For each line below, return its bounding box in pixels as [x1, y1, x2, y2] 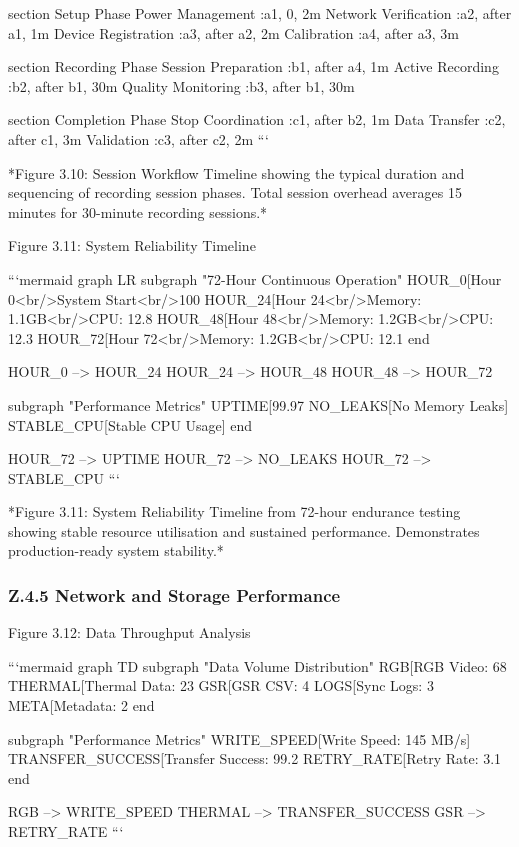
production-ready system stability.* [8, 540, 224, 561]
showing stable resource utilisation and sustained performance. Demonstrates [8, 520, 480, 541]
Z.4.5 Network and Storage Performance [8, 582, 341, 607]
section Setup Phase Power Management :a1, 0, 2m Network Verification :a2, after [8, 3, 512, 23]
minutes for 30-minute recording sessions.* [8, 201, 268, 222]
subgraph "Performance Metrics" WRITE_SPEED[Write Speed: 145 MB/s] [8, 728, 471, 749]
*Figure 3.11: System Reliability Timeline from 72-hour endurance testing [8, 501, 461, 522]
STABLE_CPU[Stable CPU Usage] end [8, 414, 253, 435]
